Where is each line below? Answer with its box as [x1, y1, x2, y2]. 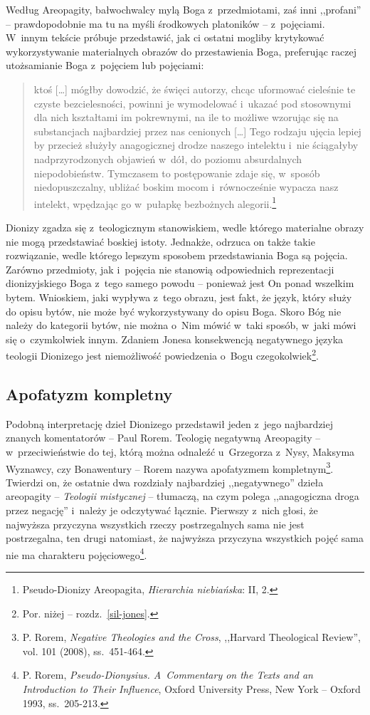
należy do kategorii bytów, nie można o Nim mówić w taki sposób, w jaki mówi [6, 318, 356, 333]
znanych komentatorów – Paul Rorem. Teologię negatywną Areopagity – [6, 430, 321, 445]
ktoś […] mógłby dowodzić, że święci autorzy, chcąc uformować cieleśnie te [33, 81, 356, 96]
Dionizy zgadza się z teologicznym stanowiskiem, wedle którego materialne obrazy [6, 219, 364, 234]
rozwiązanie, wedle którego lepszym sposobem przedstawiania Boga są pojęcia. [6, 248, 348, 263]
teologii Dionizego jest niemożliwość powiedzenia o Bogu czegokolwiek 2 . [6, 346, 319, 362]
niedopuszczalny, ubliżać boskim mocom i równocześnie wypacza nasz [33, 179, 339, 194]
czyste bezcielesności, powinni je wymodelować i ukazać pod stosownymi [33, 95, 351, 110]
